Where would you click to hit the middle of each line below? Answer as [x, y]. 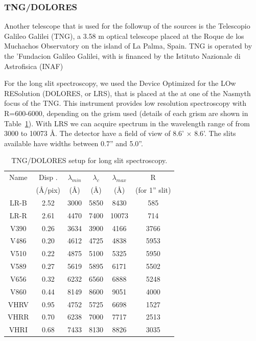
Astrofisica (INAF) [34, 66]
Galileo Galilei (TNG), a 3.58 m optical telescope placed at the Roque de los [124, 36]
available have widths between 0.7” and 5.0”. [74, 143]
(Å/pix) [48, 190]
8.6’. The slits [215, 133]
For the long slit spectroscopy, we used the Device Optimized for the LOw [120, 83]
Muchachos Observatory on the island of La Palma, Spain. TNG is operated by [128, 46]
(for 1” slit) [153, 190]
